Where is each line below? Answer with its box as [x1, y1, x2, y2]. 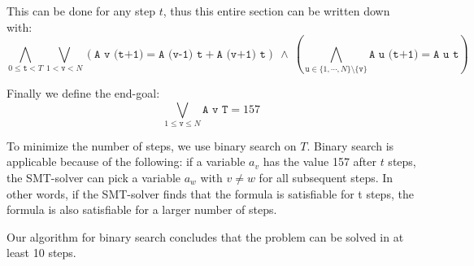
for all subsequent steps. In [259, 169, 394, 186]
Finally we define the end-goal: [7, 84, 160, 101]
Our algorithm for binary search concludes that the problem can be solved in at [7, 228, 404, 245]
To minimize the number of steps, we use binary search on [7, 137, 297, 154]
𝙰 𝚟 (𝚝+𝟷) [93, 48, 144, 60]
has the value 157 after [263, 153, 376, 170]
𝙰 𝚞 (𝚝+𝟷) [368, 48, 419, 60]
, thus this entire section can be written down [163, 2, 390, 19]
